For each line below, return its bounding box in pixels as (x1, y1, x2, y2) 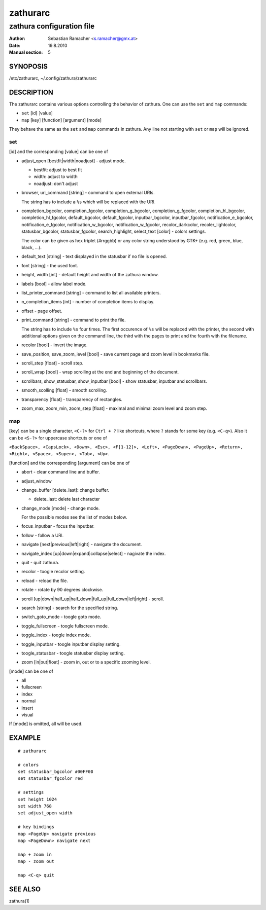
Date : (9, 42, 21, 48)
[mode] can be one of (9, 668, 54, 674)
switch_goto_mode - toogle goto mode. (21, 614, 101, 620)
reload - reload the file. (21, 578, 68, 583)
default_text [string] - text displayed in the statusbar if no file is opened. (21, 254, 167, 259)
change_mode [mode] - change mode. (21, 505, 100, 511)
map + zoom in (18, 851, 52, 857)
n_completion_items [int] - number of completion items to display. (21, 299, 155, 305)
